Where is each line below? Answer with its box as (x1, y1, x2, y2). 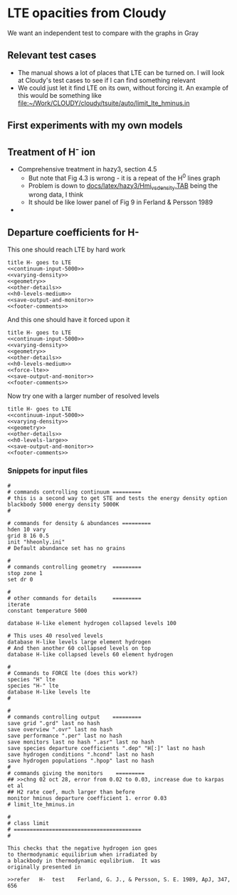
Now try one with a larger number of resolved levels (7, 391, 160, 401)
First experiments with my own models (7, 119, 183, 131)
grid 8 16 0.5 (7, 532, 50, 539)
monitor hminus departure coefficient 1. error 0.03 (7, 794, 167, 801)
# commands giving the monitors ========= (7, 769, 144, 776)
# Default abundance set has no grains (7, 544, 126, 551)
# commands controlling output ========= (7, 713, 142, 721)
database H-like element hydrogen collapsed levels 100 (7, 619, 177, 626)
